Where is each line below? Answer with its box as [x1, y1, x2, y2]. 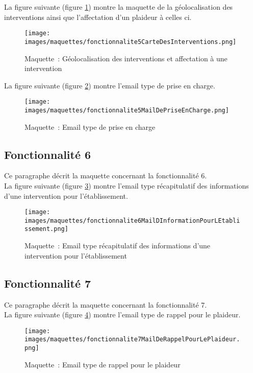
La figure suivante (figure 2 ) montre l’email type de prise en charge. [4, 80, 215, 90]
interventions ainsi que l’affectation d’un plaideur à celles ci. [4, 11, 192, 22]
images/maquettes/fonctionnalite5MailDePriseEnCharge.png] [24, 106, 229, 114]
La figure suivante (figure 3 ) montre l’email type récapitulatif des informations [4, 180, 249, 191]
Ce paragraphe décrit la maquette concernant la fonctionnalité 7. [4, 299, 207, 310]
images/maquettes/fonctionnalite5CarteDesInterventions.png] [24, 38, 237, 45]
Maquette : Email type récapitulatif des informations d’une [24, 240, 211, 251]
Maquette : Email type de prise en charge [24, 121, 156, 132]
